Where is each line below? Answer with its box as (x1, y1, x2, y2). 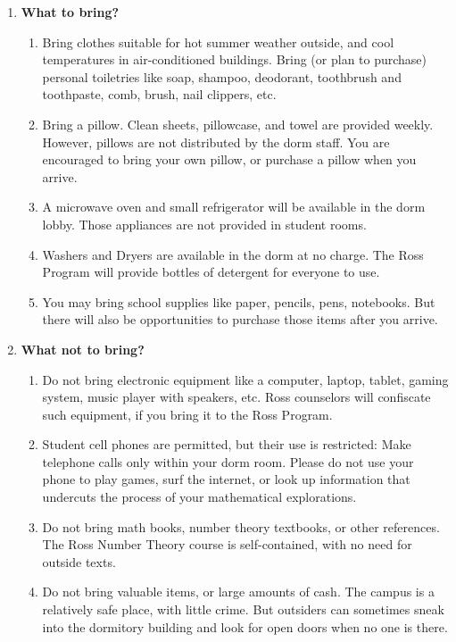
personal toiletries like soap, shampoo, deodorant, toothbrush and (42, 67, 402, 86)
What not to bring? (21, 339, 145, 358)
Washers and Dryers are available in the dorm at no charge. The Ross (42, 245, 424, 263)
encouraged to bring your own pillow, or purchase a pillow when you (42, 150, 417, 169)
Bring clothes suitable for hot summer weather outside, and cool (42, 32, 394, 51)
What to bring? (21, 3, 120, 21)
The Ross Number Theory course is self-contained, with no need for (42, 535, 412, 554)
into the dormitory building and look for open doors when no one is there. (42, 617, 448, 636)
